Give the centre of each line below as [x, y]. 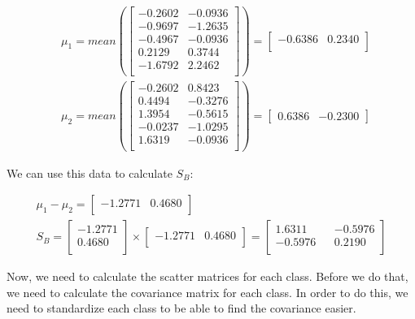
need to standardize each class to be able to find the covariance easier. [181, 308]
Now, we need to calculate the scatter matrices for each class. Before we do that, [207, 276]
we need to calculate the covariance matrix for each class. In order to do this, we [207, 292]
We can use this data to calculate [90, 172]
